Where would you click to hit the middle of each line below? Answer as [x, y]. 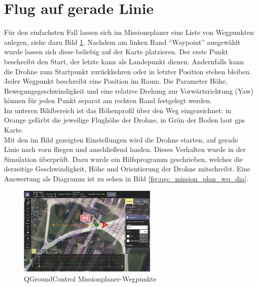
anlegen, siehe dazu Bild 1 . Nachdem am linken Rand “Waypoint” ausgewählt [122, 42]
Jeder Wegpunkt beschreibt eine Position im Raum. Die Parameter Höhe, [116, 81]
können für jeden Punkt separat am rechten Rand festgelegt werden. [108, 100]
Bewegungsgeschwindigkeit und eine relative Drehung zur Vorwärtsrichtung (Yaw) [129, 90]
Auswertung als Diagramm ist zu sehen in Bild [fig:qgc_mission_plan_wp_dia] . [126, 179]
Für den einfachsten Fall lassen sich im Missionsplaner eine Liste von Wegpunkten [129, 32]
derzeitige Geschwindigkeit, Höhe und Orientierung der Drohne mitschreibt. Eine [127, 169]
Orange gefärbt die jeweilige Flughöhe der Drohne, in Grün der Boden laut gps [125, 120]
